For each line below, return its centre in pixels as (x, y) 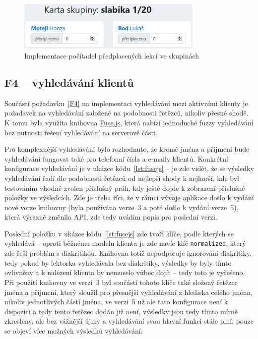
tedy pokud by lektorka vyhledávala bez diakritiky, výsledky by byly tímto (118, 262)
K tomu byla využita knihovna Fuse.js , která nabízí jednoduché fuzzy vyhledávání (129, 122)
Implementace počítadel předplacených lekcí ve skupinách (112, 55)
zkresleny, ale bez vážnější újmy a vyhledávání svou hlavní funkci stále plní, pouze (129, 321)
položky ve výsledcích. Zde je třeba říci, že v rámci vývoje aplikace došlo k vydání (129, 198)
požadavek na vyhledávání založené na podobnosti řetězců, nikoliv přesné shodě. (127, 113)
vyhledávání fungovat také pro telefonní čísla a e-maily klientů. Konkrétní (116, 158)
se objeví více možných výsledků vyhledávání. (74, 330)
